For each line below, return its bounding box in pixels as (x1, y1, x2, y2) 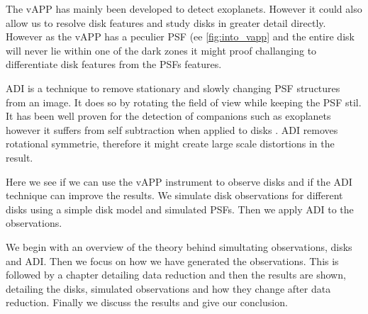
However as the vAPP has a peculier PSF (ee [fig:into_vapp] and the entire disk (6, 29, 355, 44)
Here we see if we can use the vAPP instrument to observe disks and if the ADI (6, 174, 352, 189)
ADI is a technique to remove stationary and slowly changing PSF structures (6, 80, 340, 95)
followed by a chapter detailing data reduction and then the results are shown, (6, 267, 346, 282)
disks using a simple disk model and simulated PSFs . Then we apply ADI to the (6, 201, 354, 216)
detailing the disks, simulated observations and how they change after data (6, 281, 331, 296)
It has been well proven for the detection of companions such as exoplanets (6, 108, 331, 123)
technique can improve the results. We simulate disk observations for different (6, 188, 343, 203)
